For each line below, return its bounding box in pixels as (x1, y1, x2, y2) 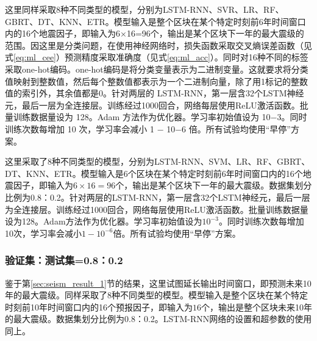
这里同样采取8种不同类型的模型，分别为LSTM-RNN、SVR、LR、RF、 (5, 3, 284, 15)
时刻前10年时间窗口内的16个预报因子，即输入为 (5, 300, 193, 313)
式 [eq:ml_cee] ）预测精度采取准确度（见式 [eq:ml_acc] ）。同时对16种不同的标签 (5, 51, 308, 63)
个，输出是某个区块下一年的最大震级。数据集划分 (115, 179, 312, 192)
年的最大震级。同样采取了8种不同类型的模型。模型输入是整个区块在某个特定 (5, 289, 308, 301)
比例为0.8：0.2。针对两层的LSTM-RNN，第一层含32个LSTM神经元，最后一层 (5, 190, 310, 203)
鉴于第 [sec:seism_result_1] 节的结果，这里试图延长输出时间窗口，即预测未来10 (5, 276, 312, 289)
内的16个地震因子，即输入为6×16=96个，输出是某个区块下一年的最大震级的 (5, 27, 304, 40)
